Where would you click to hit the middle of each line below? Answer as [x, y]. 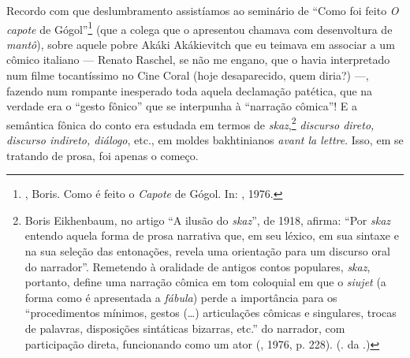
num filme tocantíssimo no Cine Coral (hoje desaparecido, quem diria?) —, [188, 75]
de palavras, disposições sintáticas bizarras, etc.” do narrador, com [185, 328]
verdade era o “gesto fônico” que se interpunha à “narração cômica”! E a [182, 106]
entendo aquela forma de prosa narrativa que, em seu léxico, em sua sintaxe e [212, 235]
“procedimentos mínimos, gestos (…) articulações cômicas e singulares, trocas [211, 313]
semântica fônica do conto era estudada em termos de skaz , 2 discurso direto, [190, 123]
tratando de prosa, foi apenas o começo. [102, 155]
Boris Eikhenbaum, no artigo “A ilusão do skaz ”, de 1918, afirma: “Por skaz [208, 220]
